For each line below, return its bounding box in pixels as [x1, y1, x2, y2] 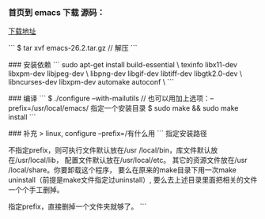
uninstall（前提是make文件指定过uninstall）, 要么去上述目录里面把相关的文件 [8, 176, 258, 185]
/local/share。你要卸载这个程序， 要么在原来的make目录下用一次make [8, 165, 237, 175]
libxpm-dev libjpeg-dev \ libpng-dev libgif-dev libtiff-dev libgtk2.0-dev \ [8, 69, 243, 78]
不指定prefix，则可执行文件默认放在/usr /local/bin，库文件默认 [8, 145, 211, 155]
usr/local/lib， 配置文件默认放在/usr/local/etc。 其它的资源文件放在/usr [17, 156, 248, 165]
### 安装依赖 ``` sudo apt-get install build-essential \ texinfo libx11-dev [8, 60, 237, 70]
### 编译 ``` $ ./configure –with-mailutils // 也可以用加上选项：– [8, 93, 214, 104]
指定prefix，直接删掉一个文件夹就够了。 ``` [8, 202, 147, 211]
